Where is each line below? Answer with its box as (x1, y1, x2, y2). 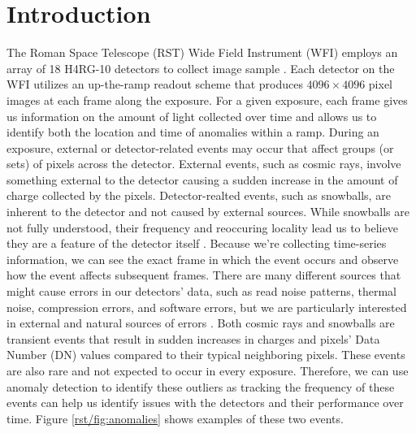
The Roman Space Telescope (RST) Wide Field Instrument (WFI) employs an (6, 44, 398, 61)
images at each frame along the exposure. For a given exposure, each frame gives (6, 91, 408, 108)
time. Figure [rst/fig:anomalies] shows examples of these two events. (6, 409, 344, 427)
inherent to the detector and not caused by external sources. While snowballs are (6, 203, 410, 220)
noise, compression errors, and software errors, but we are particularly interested (6, 298, 407, 315)
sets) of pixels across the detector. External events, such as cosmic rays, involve (6, 155, 401, 172)
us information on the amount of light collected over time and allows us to (6, 107, 377, 124)
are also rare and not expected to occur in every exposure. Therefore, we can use (6, 362, 409, 379)
